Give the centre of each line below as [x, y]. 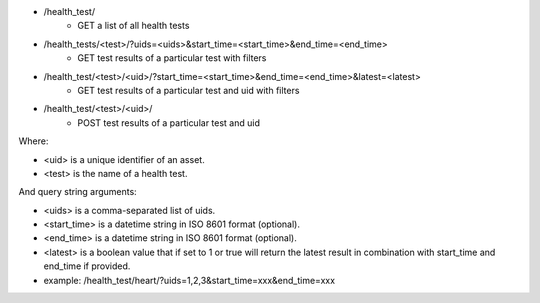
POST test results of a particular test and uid [168, 122]
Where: [33, 141]
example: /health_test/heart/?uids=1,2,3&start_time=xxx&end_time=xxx [189, 280]
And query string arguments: [77, 192]
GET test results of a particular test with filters [172, 58]
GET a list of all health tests [133, 26]
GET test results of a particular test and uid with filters [188, 90]
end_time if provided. [87, 266]
